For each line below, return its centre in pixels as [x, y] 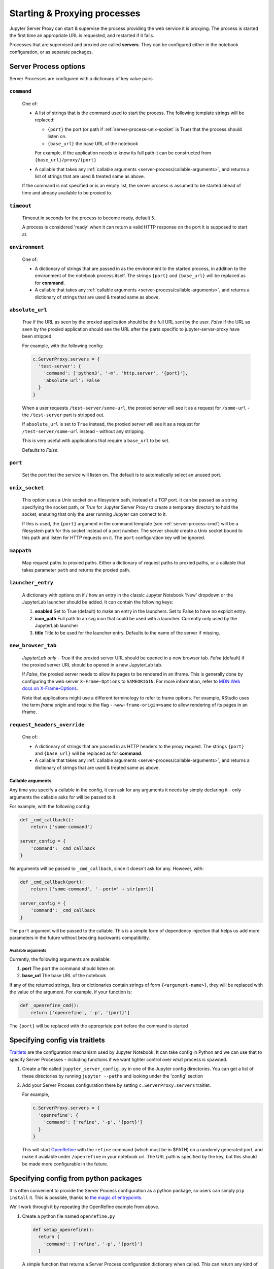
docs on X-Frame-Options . [50, 688]
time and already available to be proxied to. [67, 192]
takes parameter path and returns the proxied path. [76, 570]
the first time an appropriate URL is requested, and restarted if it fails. [82, 35]
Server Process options [47, 66]
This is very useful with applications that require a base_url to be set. [96, 441]
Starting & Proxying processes [75, 13]
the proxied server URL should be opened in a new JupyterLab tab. [92, 664]
